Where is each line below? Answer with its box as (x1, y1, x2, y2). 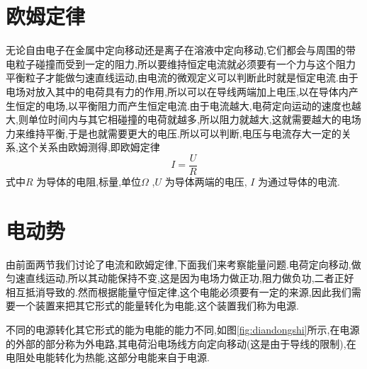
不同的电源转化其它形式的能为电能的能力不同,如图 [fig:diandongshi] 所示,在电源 (6, 322, 360, 337)
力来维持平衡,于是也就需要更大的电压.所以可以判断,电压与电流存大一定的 (6, 125, 341, 140)
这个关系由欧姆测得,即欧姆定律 (18, 140, 160, 154)
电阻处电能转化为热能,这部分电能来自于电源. (6, 350, 210, 365)
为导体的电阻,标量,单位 (36, 174, 142, 188)
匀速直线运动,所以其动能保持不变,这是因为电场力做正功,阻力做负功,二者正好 (6, 271, 354, 285)
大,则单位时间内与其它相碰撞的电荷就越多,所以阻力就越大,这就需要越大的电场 (6, 112, 361, 127)
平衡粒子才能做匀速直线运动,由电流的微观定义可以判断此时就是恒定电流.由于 (6, 70, 358, 85)
